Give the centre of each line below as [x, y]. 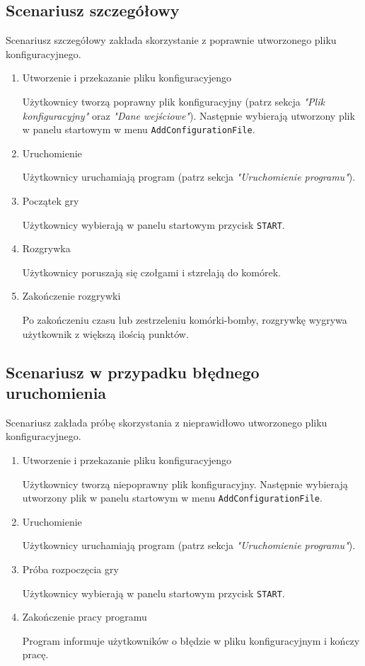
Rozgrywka [46, 248]
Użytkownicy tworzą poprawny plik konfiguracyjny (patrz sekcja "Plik [173, 101]
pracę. [35, 654]
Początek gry [51, 201]
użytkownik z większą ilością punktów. [105, 333]
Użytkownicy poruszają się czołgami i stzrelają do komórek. [151, 272]
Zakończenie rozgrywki [71, 296]
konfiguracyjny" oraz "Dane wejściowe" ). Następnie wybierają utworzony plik [189, 115]
